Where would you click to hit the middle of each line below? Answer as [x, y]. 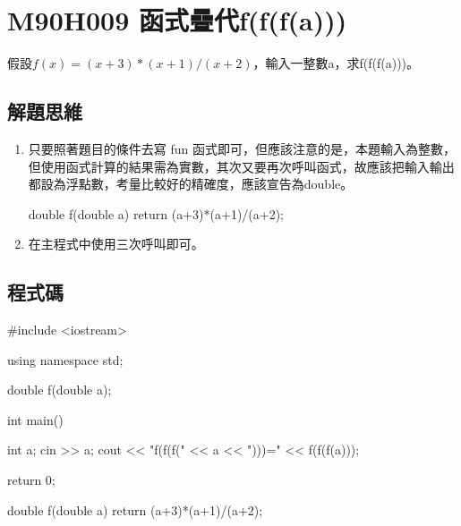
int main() [35, 419]
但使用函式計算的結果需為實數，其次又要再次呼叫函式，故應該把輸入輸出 [241, 166]
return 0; [31, 480]
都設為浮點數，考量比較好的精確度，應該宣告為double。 [191, 184]
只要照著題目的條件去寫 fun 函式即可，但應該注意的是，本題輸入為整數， [242, 148]
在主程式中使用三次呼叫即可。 [116, 244]
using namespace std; [65, 359]
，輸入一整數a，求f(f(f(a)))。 [336, 63]
